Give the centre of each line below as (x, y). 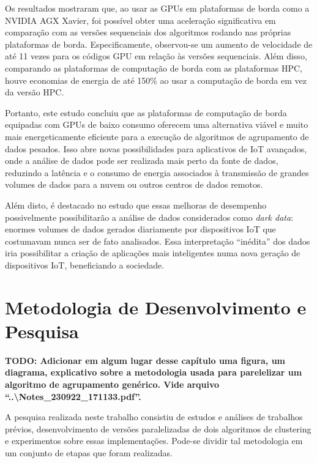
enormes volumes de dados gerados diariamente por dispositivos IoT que (140, 229)
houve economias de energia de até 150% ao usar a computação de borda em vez (156, 80)
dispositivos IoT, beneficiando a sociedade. (85, 265)
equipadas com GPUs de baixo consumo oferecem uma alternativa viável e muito (157, 124)
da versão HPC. (35, 92)
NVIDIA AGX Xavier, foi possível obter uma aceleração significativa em (140, 20)
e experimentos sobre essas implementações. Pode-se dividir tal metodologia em (154, 441)
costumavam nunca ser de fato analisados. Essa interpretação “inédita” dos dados (158, 241)
